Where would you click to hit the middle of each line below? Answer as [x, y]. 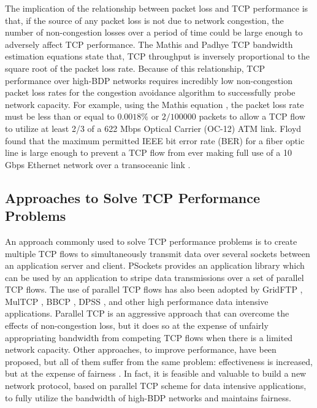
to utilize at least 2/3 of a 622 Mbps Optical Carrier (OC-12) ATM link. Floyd [153, 128]
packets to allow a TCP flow [252, 116]
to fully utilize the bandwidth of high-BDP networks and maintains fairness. [148, 397]
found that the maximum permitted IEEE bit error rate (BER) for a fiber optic [155, 140]
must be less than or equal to [60, 116]
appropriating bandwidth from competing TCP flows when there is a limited [149, 337]
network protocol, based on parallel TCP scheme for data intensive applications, [156, 386]
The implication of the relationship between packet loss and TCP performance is [157, 8]
